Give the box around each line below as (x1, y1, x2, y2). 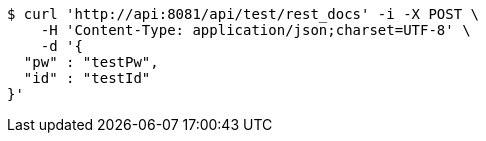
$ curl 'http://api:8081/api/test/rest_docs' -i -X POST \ (7, 6, 480, 22)
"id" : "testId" (23, 70, 151, 86)
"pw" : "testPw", (23, 54, 159, 70)
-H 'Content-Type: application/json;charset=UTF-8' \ (40, 22, 471, 38)
